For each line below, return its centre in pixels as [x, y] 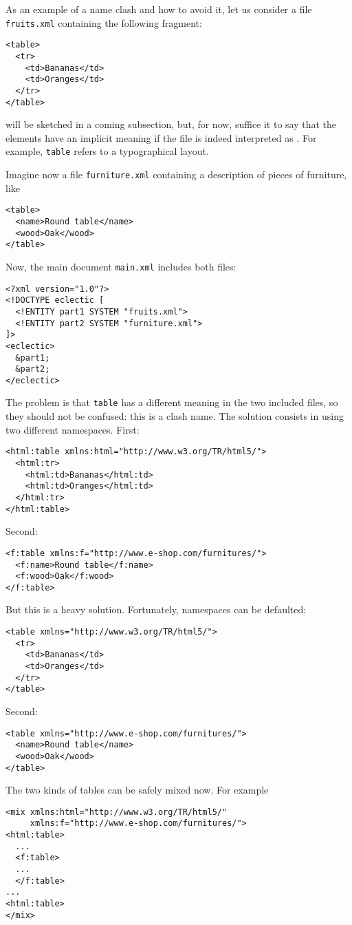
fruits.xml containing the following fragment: [104, 22]
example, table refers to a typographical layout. [107, 151]
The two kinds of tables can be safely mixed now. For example [137, 790]
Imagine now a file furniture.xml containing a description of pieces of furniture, [176, 174]
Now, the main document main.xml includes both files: [121, 266]
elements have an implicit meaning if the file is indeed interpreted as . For [161, 137]
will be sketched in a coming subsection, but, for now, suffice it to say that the [171, 124]
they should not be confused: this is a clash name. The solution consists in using [175, 416]
